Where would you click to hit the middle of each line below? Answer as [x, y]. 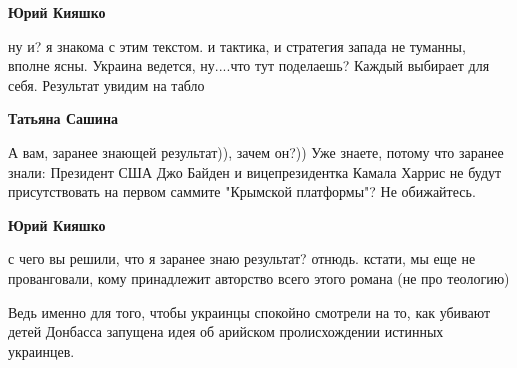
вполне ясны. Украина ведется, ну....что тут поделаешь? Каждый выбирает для [249, 65]
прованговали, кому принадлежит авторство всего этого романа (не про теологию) [259, 277]
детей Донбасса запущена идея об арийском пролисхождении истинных [226, 331]
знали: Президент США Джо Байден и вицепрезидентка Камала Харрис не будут [255, 171]
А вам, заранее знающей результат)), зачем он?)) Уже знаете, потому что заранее [256, 151]
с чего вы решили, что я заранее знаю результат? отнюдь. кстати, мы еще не [242, 258]
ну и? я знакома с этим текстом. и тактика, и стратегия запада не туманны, [237, 45]
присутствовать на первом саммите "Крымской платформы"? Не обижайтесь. [242, 191]
